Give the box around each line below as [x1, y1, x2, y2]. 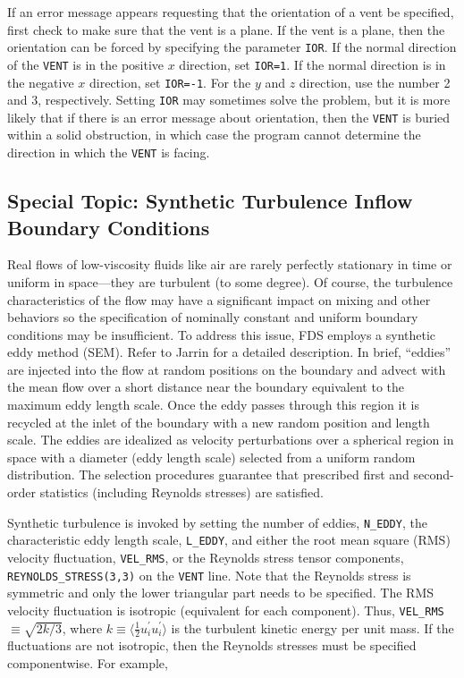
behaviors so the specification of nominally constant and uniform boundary [7, 308, 418, 326]
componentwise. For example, [7, 653, 168, 672]
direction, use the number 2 [299, 72, 451, 91]
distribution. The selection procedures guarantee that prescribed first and [7, 465, 409, 484]
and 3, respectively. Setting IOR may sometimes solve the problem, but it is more [7, 90, 451, 109]
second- [413, 465, 454, 484]
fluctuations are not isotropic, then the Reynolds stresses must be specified [7, 636, 417, 655]
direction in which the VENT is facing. [7, 143, 210, 162]
